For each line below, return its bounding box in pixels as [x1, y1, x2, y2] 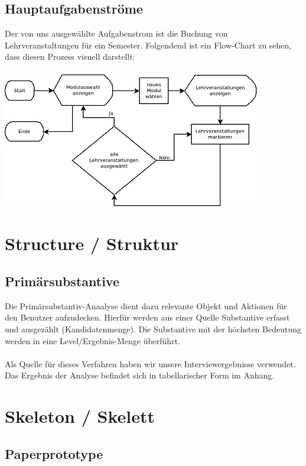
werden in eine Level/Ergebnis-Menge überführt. [5, 334, 180, 347]
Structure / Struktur [5, 231, 179, 255]
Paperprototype [5, 444, 103, 462]
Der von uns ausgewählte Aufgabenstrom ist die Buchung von [5, 27, 228, 40]
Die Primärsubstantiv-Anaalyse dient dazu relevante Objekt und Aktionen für [5, 299, 287, 312]
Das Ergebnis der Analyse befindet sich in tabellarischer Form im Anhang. [5, 369, 275, 381]
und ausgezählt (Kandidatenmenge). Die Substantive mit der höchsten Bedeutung [5, 322, 301, 335]
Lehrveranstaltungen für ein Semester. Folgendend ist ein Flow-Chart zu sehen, [5, 38, 292, 51]
